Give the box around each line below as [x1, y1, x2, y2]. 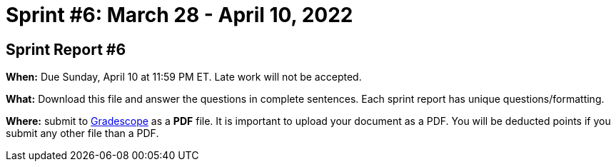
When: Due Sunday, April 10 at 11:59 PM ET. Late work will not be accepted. [6, 71, 362, 83]
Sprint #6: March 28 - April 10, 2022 [6, 3, 353, 27]
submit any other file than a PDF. [6, 127, 159, 140]
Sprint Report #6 [6, 40, 126, 59]
